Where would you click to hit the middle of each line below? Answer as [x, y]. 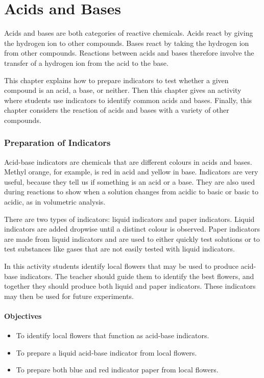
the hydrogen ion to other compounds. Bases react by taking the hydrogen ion [127, 43]
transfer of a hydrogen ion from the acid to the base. [86, 62]
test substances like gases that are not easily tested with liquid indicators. [119, 249]
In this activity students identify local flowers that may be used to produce [121, 266]
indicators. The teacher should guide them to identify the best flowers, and [137, 276]
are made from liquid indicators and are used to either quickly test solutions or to [132, 238]
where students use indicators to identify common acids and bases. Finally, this [128, 100]
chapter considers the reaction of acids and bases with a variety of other [117, 110]
